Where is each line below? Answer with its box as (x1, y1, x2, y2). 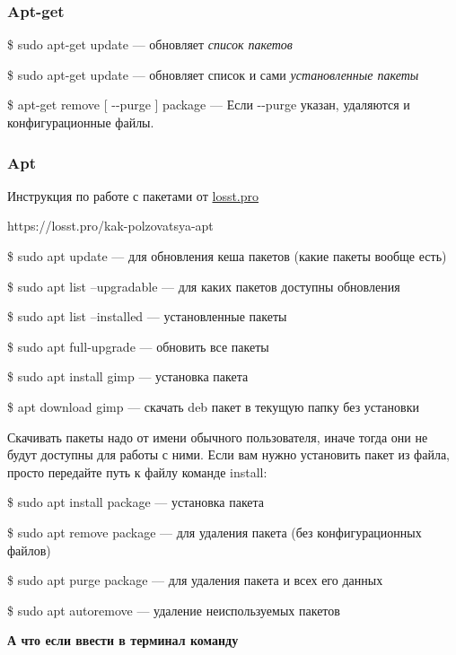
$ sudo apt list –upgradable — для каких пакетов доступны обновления (7, 276, 400, 295)
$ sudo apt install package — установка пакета (7, 493, 265, 511)
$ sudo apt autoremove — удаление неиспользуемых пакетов (7, 600, 340, 619)
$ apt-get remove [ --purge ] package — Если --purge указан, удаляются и (7, 95, 410, 114)
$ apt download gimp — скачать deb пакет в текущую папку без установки (7, 397, 419, 415)
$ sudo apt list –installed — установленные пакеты (7, 307, 287, 326)
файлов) (7, 540, 51, 559)
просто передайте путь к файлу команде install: (7, 462, 267, 481)
